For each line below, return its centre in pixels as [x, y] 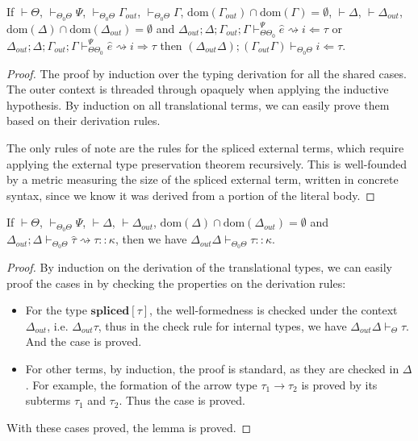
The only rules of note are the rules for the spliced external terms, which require [205, 147]
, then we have [151, 239]
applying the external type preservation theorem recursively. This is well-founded [207, 163]
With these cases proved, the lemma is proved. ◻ [129, 427]
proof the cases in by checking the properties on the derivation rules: [176, 283]
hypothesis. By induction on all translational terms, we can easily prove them [198, 104]
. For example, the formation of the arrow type [141, 384]
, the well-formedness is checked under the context [274, 310]
